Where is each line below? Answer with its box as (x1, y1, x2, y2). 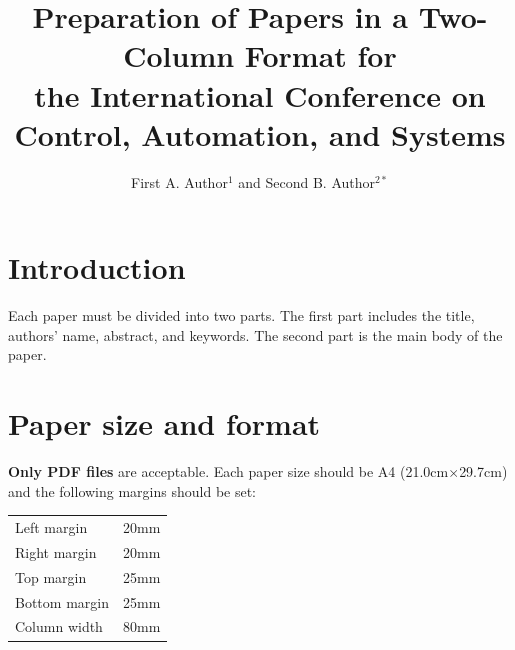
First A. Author (131, 171, 228, 192)
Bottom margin (15, 591, 109, 612)
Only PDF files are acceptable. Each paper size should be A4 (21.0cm (8, 461, 449, 482)
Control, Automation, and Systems (14, 113, 506, 154)
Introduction (8, 247, 186, 288)
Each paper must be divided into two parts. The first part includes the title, (8, 305, 475, 326)
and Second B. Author (238, 171, 375, 192)
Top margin (15, 566, 87, 587)
